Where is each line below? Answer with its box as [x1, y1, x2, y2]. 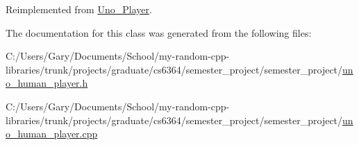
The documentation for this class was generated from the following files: [6, 25, 312, 40]
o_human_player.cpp [6, 126, 98, 141]
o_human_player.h [6, 76, 88, 90]
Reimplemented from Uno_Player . [6, 2, 152, 16]
